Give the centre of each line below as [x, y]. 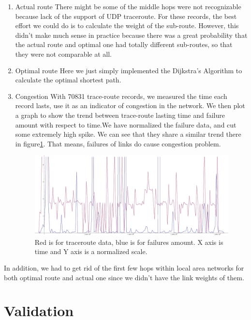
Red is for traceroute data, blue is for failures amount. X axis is [129, 242]
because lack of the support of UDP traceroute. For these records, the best [126, 16]
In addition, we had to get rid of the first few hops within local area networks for [124, 268]
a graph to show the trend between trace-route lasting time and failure [120, 115]
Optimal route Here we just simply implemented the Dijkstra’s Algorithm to [129, 70]
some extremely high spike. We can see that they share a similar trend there [128, 134]
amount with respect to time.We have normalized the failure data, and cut [126, 124]
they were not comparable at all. [63, 54]
